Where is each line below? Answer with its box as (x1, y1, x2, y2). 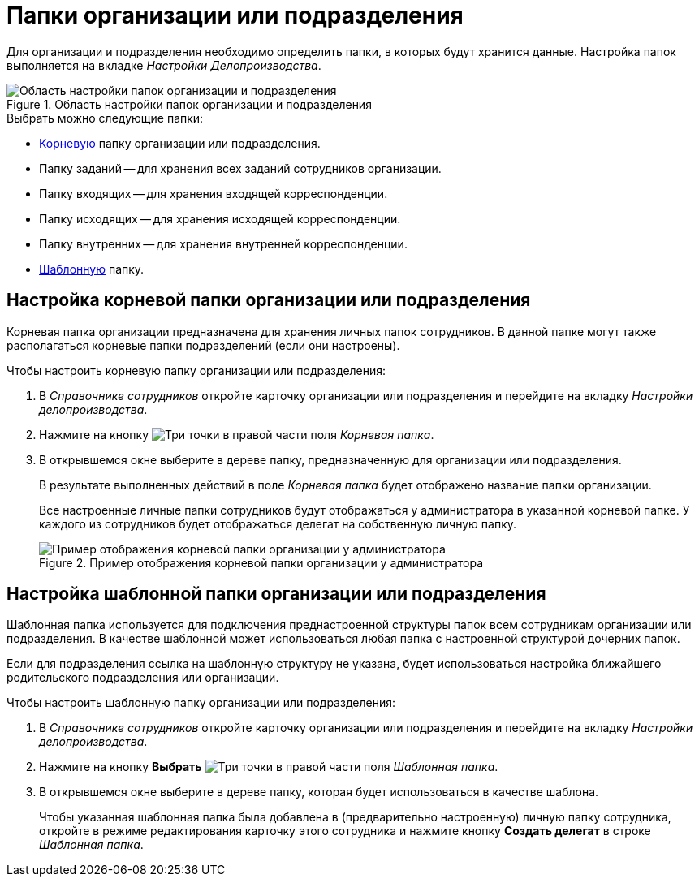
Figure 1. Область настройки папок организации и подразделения (6, 97, 372, 111)
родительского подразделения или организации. (6, 670, 279, 685)
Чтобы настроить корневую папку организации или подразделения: (6, 363, 386, 377)
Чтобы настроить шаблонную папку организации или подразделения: (6, 696, 395, 710)
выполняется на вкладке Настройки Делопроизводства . (6, 58, 321, 72)
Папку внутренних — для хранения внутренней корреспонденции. (39, 236, 408, 251)
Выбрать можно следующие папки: (6, 110, 204, 125)
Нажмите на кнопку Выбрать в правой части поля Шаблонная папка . (39, 760, 498, 774)
